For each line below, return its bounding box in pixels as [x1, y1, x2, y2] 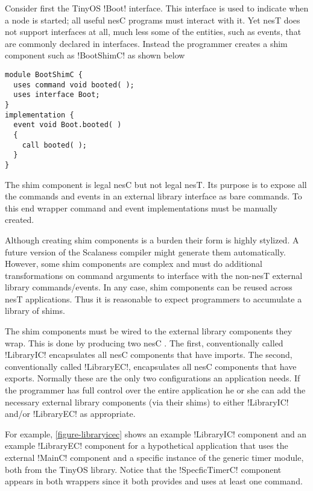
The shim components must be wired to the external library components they [5, 325, 292, 337]
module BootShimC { [5, 70, 83, 79]
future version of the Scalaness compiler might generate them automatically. [5, 245, 286, 258]
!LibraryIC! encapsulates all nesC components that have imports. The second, [5, 348, 292, 361]
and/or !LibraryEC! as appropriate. [5, 407, 136, 420]
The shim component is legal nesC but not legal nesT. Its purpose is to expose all [5, 178, 307, 190]
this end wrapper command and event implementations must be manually [5, 201, 277, 214]
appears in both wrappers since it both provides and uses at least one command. [5, 475, 303, 487]
